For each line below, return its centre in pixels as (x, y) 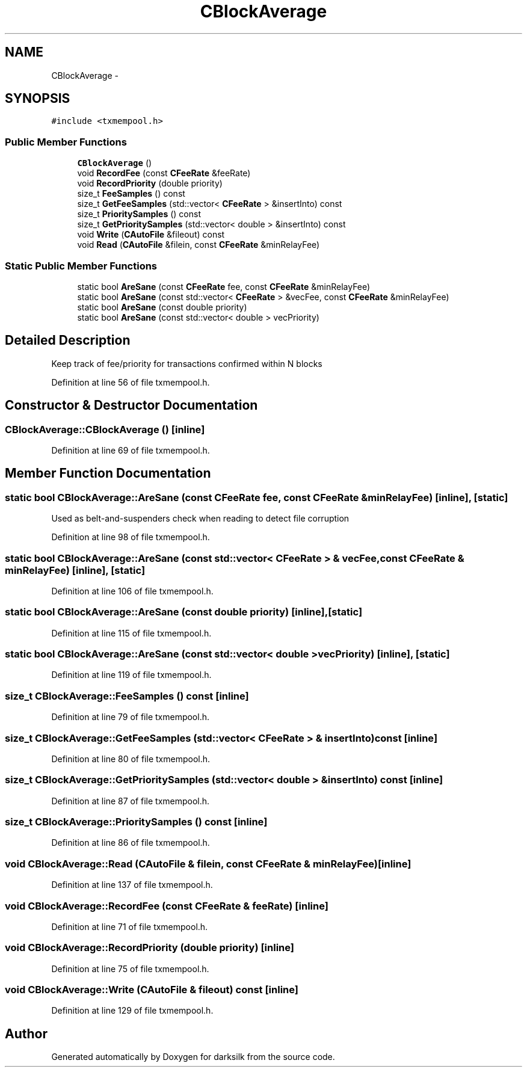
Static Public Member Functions (81, 266)
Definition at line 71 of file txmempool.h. (130, 926)
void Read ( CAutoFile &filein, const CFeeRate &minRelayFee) (199, 245)
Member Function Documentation (108, 473)
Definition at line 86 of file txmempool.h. (131, 843)
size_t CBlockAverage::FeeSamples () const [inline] (127, 696)
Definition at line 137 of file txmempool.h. (132, 885)
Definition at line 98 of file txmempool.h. (131, 537)
